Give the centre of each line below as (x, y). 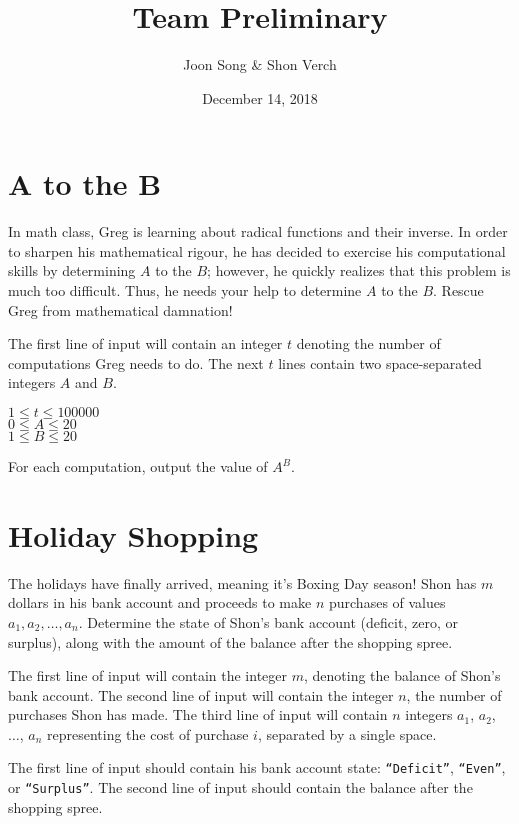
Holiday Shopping (133, 534)
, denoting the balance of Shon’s (402, 675)
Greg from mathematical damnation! (120, 309)
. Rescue (458, 290)
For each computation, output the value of (138, 466)
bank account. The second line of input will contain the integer (201, 694)
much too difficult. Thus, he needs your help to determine (185, 290)
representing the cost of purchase (148, 733)
